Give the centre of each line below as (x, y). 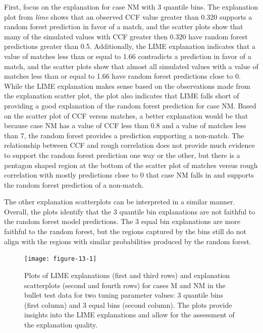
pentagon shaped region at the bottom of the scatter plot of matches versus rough (131, 165)
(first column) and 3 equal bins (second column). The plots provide (128, 304)
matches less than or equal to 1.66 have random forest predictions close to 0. (122, 76)
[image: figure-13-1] (61, 259)
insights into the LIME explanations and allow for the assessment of (129, 315)
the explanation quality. (61, 324)
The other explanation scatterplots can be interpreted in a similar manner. (120, 202)
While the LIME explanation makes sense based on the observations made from (127, 86)
